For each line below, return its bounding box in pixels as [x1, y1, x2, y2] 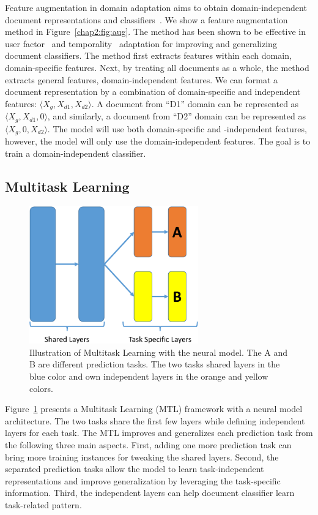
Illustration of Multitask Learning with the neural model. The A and [29, 345, 288, 358]
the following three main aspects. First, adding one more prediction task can [5, 438, 292, 451]
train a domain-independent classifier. [5, 146, 146, 159]
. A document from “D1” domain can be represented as [91, 97, 299, 110]
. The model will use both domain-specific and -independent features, [47, 122, 307, 135]
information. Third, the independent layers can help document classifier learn [5, 486, 295, 499]
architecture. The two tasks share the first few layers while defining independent [5, 414, 305, 427]
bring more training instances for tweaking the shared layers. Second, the [5, 450, 279, 463]
